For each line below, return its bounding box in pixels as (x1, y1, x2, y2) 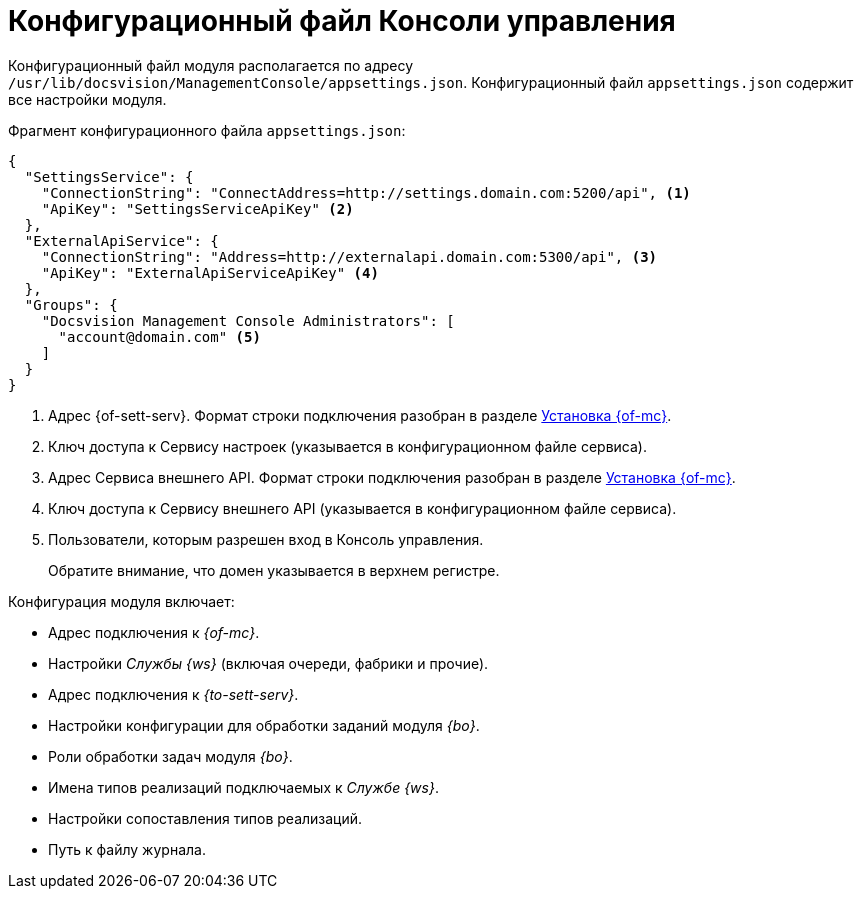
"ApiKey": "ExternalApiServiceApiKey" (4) (41, 264, 379, 281)
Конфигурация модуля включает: (8, 592, 235, 610)
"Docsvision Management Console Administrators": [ (41, 312, 455, 329)
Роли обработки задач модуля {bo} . (48, 747, 293, 765)
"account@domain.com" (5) (58, 328, 261, 345)
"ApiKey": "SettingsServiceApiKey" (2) (41, 200, 354, 217)
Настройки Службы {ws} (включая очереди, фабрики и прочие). (48, 654, 489, 672)
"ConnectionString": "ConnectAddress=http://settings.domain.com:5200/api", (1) (41, 184, 691, 201)
